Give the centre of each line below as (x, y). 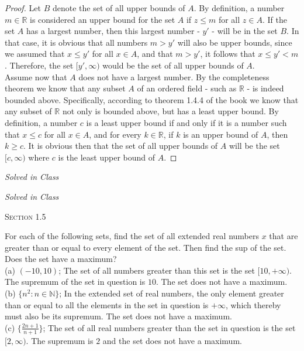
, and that (155, 54)
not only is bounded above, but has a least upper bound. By (170, 111)
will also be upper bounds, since (235, 42)
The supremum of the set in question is (75, 282)
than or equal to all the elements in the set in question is (107, 304)
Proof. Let (23, 8)
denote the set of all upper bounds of (119, 8)
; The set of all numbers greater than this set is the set (157, 270)
